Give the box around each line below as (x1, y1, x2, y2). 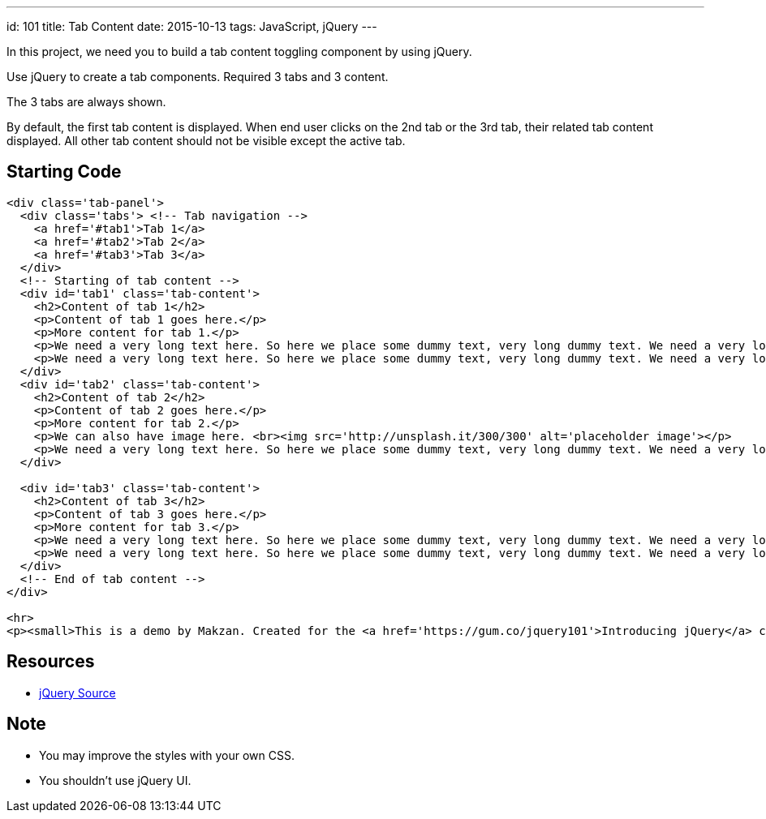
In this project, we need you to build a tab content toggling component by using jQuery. (6, 45, 472, 58)
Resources (6, 651, 95, 672)
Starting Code (6, 161, 122, 182)
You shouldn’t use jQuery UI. (39, 773, 191, 787)
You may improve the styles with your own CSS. (39, 748, 295, 762)
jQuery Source (39, 685, 116, 700)
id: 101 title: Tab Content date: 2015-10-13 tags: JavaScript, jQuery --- (6, 19, 377, 33)
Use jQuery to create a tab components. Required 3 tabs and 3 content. (6, 70, 389, 84)
